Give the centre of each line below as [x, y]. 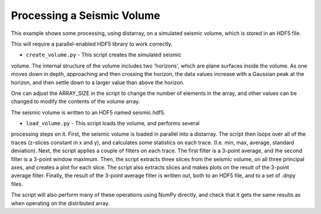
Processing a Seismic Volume [86, 15]
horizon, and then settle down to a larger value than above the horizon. [98, 82]
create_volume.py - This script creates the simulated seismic [104, 55]
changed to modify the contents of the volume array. [75, 101]
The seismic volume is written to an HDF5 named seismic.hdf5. [88, 112]
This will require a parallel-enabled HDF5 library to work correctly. [92, 44]
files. [17, 184]
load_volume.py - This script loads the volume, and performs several [113, 123]
